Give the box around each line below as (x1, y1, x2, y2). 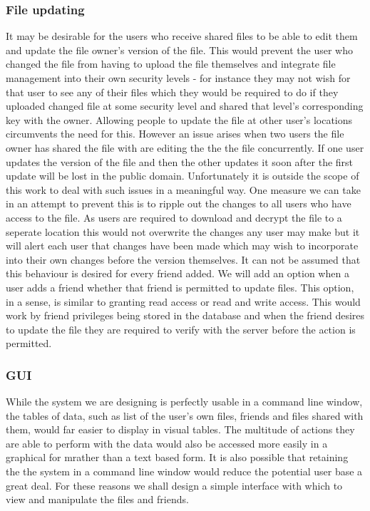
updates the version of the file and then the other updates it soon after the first (6, 154, 354, 169)
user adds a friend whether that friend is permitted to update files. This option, (6, 279, 354, 294)
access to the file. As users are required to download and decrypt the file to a (6, 210, 342, 224)
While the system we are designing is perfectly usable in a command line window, (6, 394, 363, 409)
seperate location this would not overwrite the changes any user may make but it (6, 224, 360, 239)
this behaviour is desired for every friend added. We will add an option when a (6, 266, 349, 281)
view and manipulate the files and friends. (6, 492, 189, 507)
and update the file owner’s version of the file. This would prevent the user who (6, 42, 353, 57)
